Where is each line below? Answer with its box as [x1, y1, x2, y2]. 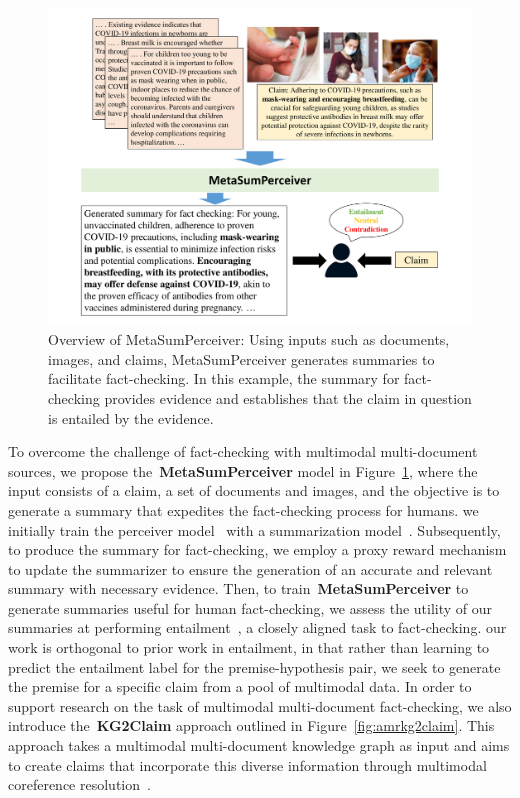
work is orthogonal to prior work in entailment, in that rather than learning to [8, 637, 490, 658]
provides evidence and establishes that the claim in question [104, 387, 472, 408]
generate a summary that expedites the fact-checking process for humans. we [8, 499, 479, 520]
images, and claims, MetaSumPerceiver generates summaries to [48, 348, 435, 369]
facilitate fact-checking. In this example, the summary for [48, 368, 400, 389]
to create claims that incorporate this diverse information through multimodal [8, 754, 487, 775]
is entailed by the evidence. [48, 407, 214, 428]
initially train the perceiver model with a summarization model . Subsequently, [8, 519, 501, 540]
